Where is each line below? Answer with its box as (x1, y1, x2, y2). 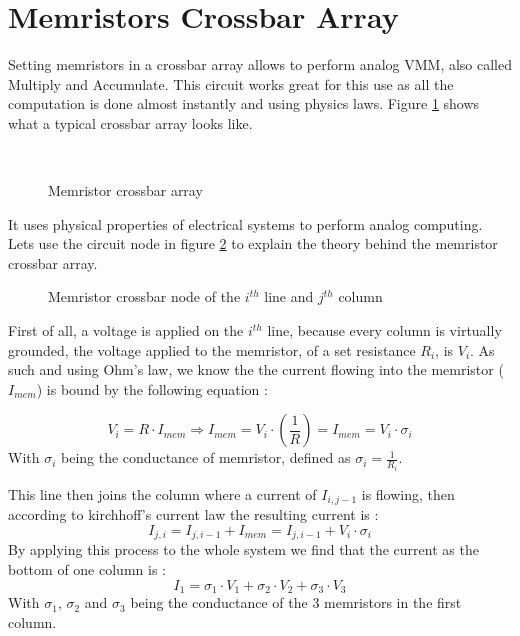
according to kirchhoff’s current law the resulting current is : (8, 504, 379, 525)
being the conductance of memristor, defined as (61, 447, 351, 468)
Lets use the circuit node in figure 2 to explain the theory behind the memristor (8, 233, 498, 254)
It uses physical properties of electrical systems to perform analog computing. (8, 213, 483, 234)
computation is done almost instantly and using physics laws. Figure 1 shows (8, 93, 480, 114)
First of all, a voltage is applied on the (8, 320, 244, 341)
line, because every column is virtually (267, 320, 502, 341)
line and (264, 286, 314, 307)
